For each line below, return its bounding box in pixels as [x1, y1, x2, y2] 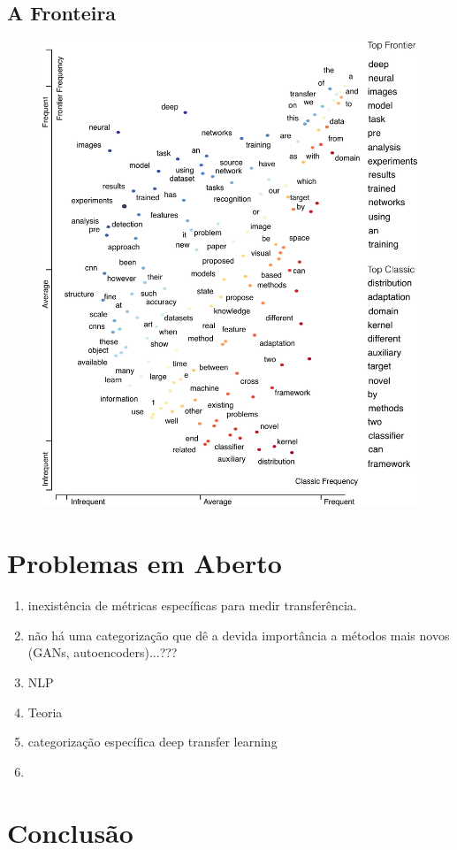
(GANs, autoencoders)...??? [27, 643, 178, 662]
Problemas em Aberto [7, 545, 282, 581]
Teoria [27, 702, 63, 721]
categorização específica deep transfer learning [27, 732, 278, 751]
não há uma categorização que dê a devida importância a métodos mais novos [27, 625, 450, 644]
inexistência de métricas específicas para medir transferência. [27, 596, 357, 615]
